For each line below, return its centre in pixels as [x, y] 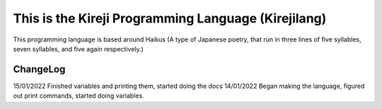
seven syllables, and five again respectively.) [79, 49]
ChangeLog [39, 69]
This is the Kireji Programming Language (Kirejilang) [170, 18]
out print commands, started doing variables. [79, 96]
